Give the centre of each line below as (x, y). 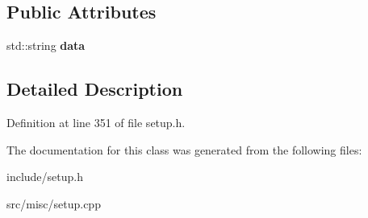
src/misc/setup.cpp (54, 203)
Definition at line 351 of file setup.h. (96, 122)
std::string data (46, 45)
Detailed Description (95, 89)
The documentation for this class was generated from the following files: (184, 149)
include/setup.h (45, 177)
